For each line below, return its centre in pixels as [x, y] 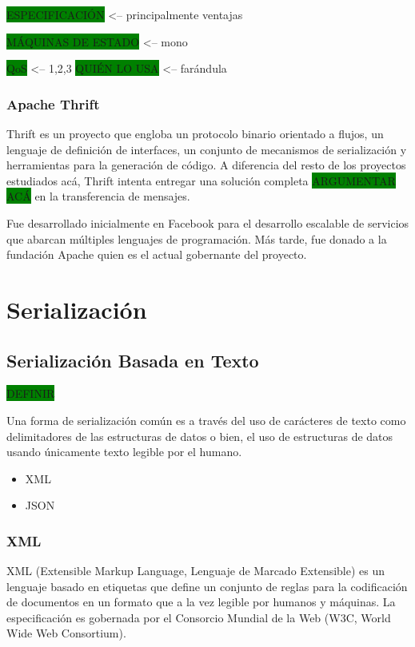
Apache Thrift [53, 103]
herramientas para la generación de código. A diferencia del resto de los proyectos [206, 165]
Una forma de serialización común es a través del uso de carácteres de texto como [206, 420]
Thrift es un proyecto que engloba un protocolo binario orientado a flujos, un [195, 133]
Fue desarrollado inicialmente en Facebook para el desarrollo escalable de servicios [208, 222]
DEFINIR [31, 393]
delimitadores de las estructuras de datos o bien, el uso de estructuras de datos [200, 436]
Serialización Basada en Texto [133, 360]
